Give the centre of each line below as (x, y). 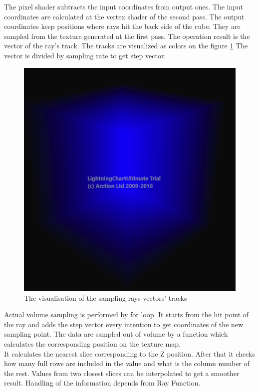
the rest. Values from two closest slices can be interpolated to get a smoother (122, 373)
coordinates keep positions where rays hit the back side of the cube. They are (122, 26)
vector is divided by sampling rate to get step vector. (85, 55)
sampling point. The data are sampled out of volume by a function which (116, 334)
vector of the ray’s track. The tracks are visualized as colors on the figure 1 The (126, 46)
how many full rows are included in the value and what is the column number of (127, 363)
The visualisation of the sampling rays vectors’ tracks (106, 297)
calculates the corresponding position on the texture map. (92, 343)
